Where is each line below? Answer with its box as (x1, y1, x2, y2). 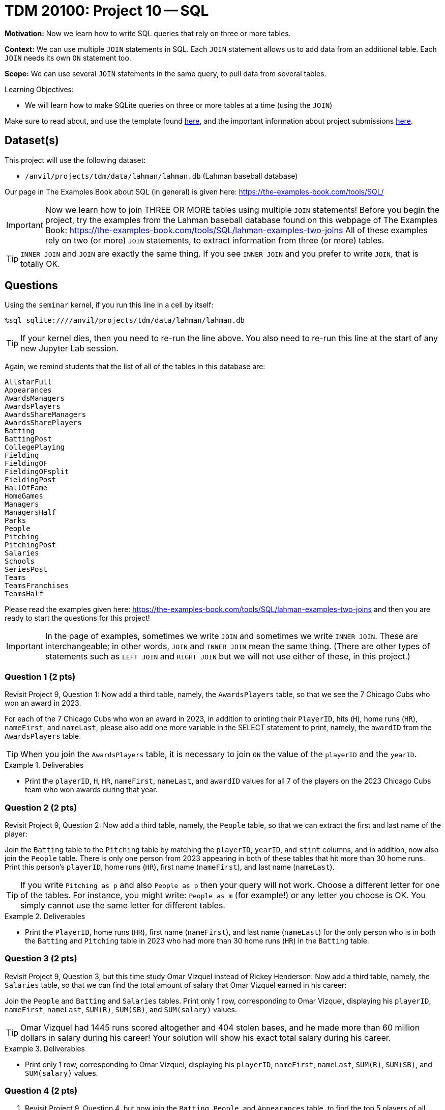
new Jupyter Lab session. (20, 343, 118, 354)
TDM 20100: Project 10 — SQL (5, 2, 209, 19)
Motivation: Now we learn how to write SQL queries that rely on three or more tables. (5, 29, 291, 38)
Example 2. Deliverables (5, 911, 85, 921)
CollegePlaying (5, 443, 65, 452)
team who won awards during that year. (25, 785, 158, 794)
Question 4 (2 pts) (5, 1086, 78, 1096)
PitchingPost (5, 541, 56, 549)
